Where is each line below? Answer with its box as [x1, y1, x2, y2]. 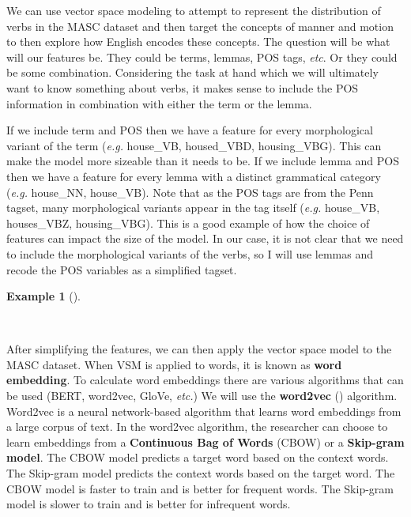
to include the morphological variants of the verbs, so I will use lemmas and [6, 245, 374, 262]
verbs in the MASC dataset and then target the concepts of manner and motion [6, 17, 394, 34]
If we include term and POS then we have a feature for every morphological [6, 122, 373, 138]
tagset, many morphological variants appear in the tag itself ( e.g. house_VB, [6, 199, 380, 216]
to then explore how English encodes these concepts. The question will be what [6, 33, 390, 50]
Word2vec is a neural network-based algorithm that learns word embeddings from [6, 402, 402, 419]
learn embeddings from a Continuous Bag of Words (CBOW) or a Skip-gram [6, 433, 405, 450]
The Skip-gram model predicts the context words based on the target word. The [6, 465, 395, 481]
